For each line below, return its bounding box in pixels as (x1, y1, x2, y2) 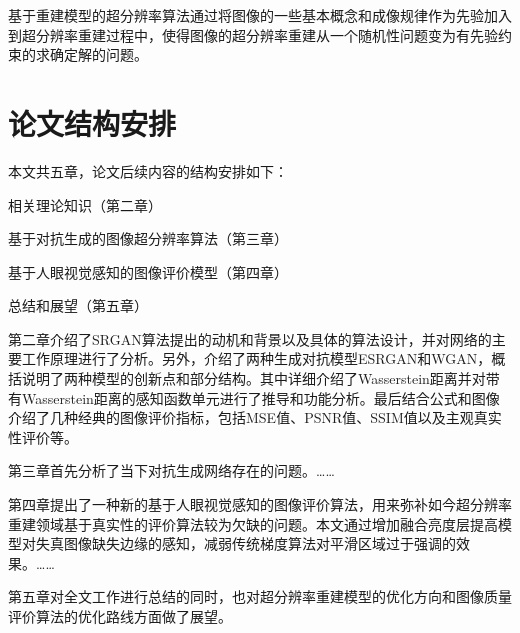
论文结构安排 (8, 102, 177, 143)
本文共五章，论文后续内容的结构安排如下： (8, 160, 288, 181)
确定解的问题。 (49, 44, 148, 65)
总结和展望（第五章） (8, 295, 148, 316)
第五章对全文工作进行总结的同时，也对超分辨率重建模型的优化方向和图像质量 (8, 586, 512, 607)
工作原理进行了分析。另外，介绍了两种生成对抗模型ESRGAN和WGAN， (21, 348, 492, 369)
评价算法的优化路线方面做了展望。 (8, 606, 232, 626)
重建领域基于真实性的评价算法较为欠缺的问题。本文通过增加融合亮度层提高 (8, 513, 498, 534)
